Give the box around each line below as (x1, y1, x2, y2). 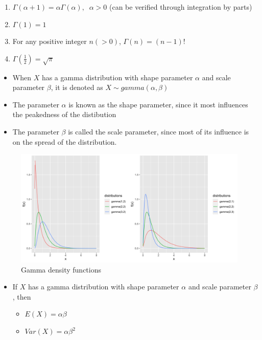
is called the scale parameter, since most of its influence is (68, 126, 249, 137)
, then (12, 291, 31, 302)
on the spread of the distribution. (12, 136, 117, 147)
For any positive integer (12, 36, 87, 47)
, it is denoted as (51, 82, 103, 93)
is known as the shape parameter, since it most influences (68, 99, 248, 109)
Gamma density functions (21, 264, 101, 275)
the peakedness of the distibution (12, 109, 116, 120)
